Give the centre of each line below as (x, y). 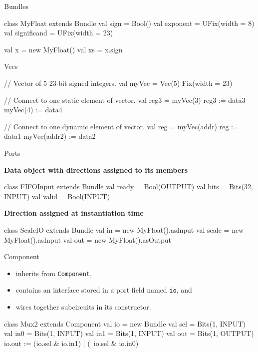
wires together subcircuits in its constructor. (83, 307)
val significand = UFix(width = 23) (59, 33)
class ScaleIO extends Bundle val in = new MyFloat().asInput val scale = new (124, 229)
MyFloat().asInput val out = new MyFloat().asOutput (88, 239)
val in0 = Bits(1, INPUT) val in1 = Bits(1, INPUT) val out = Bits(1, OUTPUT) (129, 333)
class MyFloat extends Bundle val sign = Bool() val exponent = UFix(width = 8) (129, 23)
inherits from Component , (54, 273)
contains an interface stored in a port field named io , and (104, 290)
